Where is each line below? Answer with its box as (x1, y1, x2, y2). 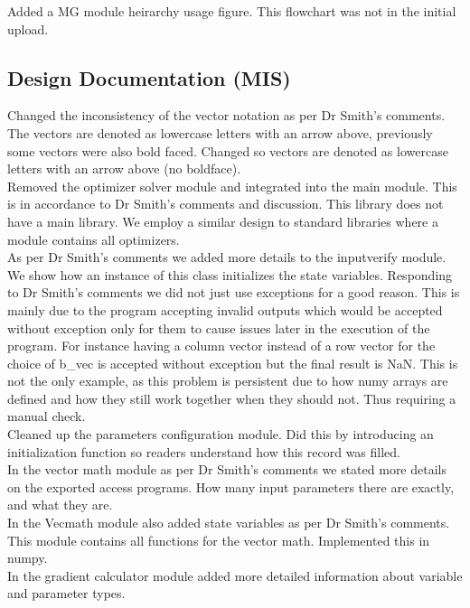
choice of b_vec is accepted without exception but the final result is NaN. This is (7, 353, 458, 372)
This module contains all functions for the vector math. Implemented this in (7, 530, 430, 549)
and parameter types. (7, 584, 126, 603)
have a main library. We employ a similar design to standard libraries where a (7, 211, 438, 230)
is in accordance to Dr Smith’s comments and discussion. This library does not (7, 194, 444, 213)
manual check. (7, 407, 86, 426)
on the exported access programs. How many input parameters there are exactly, (7, 477, 455, 496)
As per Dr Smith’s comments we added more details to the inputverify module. (7, 248, 446, 267)
